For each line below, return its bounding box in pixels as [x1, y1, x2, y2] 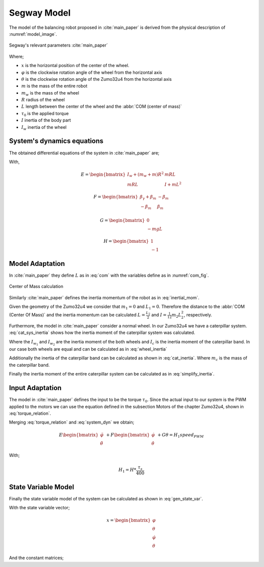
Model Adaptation [9, 260, 66, 268]
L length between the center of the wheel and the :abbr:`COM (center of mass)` [21, 103, 182, 110]
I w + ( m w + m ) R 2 [127, 171, 164, 178]
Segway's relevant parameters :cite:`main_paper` [9, 42, 108, 48]
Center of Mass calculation [9, 283, 64, 289]
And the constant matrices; [9, 555, 64, 561]
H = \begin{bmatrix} [103, 238, 149, 244]
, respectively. [183, 312, 212, 318]
